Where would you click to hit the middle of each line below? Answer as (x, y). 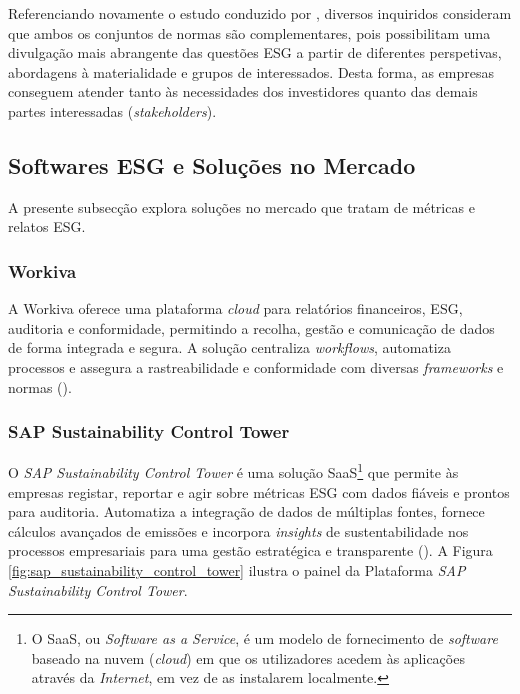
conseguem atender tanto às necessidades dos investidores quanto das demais (243, 91)
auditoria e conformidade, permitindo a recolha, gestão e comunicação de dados (251, 327)
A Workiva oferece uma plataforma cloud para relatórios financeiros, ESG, (235, 308)
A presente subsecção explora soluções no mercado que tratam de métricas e (241, 206)
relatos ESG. (47, 226)
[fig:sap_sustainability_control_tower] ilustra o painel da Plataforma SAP (237, 569)
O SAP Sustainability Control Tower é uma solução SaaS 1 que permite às (233, 471)
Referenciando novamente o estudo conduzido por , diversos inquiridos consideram (260, 13)
